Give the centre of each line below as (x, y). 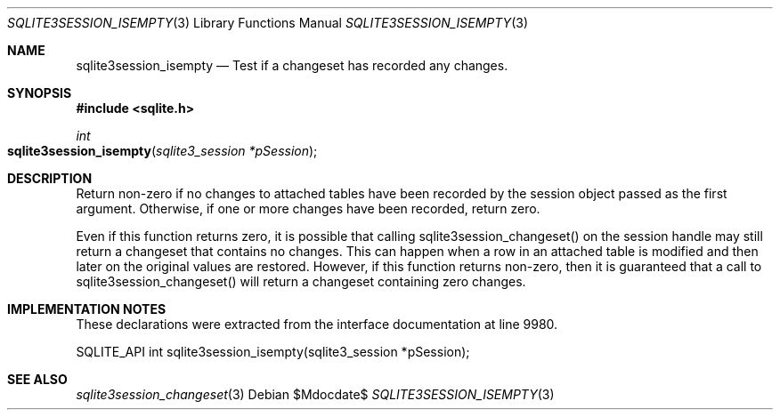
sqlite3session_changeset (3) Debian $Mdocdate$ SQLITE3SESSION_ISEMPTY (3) (315, 394)
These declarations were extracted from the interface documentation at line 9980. (317, 324)
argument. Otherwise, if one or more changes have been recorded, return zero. (308, 208)
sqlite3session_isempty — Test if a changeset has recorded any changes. (292, 65)
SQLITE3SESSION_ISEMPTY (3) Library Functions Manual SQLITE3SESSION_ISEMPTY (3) (268, 23)
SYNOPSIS (40, 93)
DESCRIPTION (50, 178)
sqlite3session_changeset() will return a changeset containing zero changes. (301, 281)
